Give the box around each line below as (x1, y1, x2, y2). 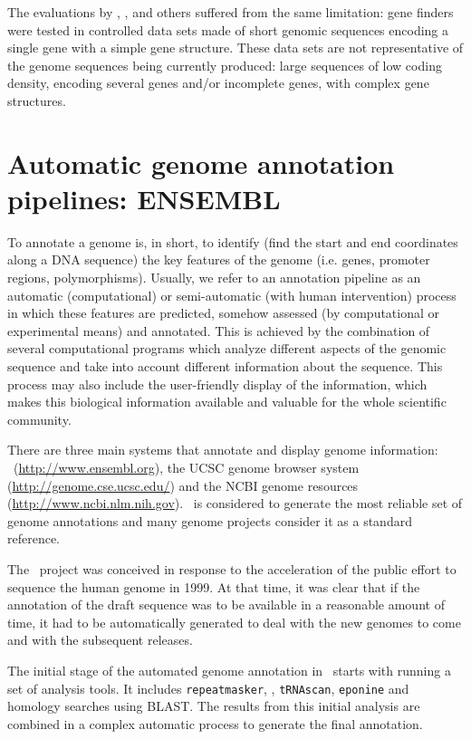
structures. (7, 91, 66, 110)
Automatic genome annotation (7, 144, 395, 181)
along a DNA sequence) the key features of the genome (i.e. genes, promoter (7, 250, 430, 269)
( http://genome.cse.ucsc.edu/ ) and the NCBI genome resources (7, 475, 359, 494)
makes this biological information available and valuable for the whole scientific (7, 392, 447, 411)
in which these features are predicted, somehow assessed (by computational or (7, 303, 440, 322)
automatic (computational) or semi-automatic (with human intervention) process (7, 285, 457, 304)
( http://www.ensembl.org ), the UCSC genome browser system (13, 458, 360, 476)
